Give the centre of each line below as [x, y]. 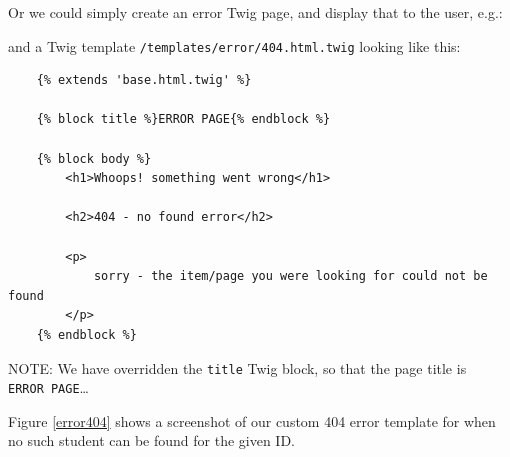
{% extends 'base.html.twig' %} [144, 80]
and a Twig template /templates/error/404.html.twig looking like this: [234, 45]
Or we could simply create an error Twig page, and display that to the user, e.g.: [255, 12]
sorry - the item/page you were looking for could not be [290, 276]
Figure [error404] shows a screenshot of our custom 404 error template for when [252, 420]
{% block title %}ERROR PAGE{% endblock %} [183, 119]
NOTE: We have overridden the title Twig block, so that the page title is [237, 367]
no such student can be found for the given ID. [152, 440]
